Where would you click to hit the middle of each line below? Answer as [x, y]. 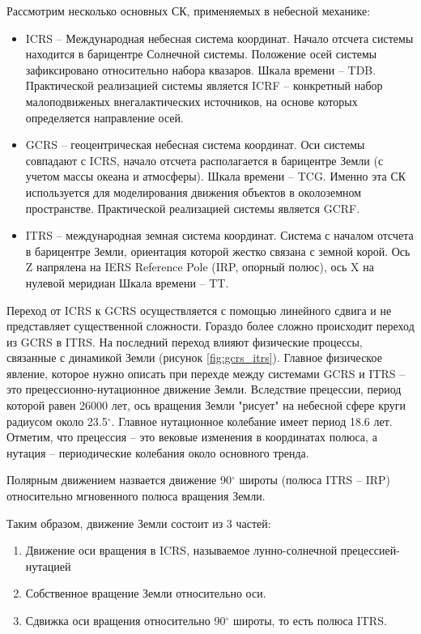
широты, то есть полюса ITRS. [310, 620]
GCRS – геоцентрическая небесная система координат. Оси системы [195, 145]
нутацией [48, 566]
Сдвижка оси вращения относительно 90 [125, 620]
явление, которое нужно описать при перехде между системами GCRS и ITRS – [206, 373]
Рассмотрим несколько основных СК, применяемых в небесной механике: [189, 11]
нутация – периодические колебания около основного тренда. [158, 452]
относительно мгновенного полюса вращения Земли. [136, 496]
